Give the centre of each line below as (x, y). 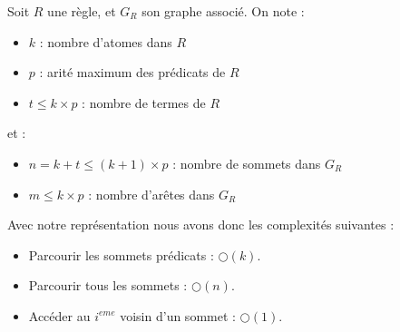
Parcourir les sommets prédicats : (121, 254)
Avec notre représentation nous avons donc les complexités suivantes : (201, 225)
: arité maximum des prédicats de (132, 72)
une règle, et (82, 11)
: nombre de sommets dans (247, 163)
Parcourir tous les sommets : (108, 285)
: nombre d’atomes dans (106, 41)
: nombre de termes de (144, 102)
